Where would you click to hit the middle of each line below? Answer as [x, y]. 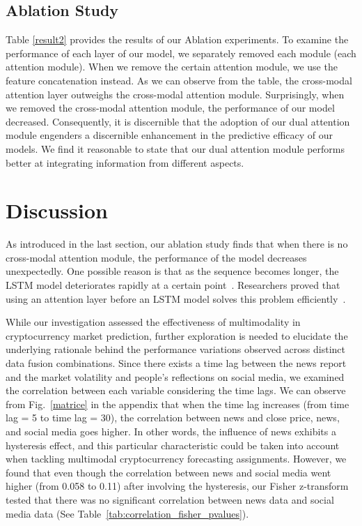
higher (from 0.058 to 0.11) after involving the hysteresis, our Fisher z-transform [177, 486]
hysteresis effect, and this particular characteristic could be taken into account [173, 445]
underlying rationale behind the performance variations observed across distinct [175, 349]
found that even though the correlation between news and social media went [168, 472]
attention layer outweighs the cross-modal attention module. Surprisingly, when [175, 94]
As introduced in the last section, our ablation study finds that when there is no [177, 244]
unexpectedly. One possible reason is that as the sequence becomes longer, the [172, 271]
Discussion [57, 210]
